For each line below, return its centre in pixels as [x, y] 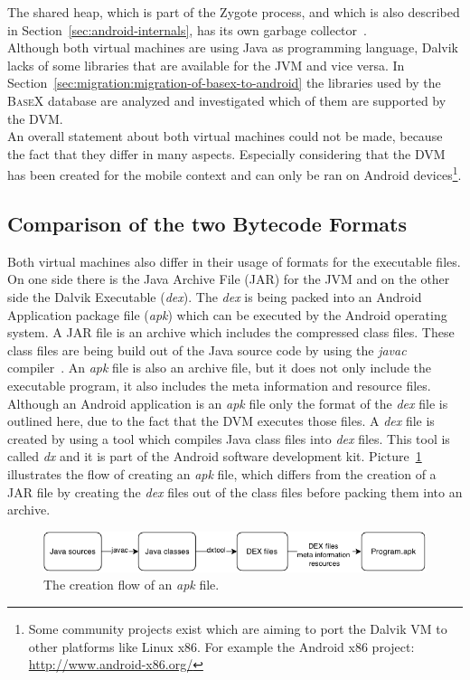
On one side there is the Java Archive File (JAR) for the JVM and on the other [229, 279]
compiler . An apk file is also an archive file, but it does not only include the [220, 368]
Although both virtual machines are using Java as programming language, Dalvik [233, 47]
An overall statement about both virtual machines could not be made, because [225, 136]
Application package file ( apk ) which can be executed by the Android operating [227, 314]
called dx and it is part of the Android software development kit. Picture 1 [215, 456]
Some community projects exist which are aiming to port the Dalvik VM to [238, 629]
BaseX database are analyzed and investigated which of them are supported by [227, 100]
